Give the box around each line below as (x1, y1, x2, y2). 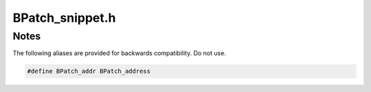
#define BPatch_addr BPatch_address (27, 67, 151, 75)
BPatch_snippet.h (12, 10, 116, 25)
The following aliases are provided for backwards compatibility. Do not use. (12, 49, 227, 57)
